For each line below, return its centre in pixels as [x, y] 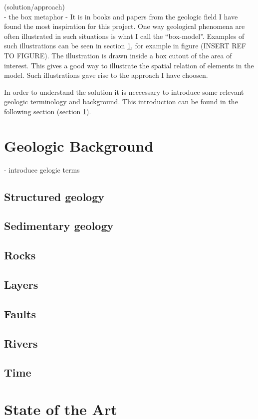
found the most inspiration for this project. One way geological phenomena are [125, 26]
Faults [20, 314]
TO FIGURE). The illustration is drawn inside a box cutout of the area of [118, 55]
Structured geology [54, 196]
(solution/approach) [34, 6]
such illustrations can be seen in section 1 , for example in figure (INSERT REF [125, 46]
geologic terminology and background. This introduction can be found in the [121, 102]
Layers [21, 284]
